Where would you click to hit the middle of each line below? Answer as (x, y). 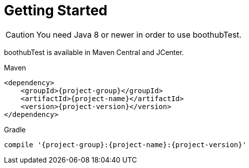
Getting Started (56, 10)
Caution (20, 34)
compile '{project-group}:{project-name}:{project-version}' (125, 144)
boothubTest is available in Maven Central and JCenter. (94, 52)
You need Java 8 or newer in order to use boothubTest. (139, 34)
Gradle (15, 129)
